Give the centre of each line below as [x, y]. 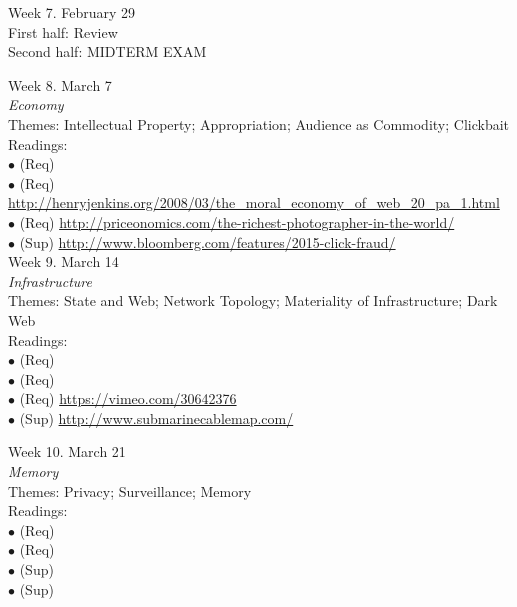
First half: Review [63, 31]
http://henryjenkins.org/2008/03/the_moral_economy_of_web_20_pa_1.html [254, 202]
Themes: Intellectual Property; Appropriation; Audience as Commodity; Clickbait [259, 123]
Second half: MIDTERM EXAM [107, 51]
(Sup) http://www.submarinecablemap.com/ [156, 417]
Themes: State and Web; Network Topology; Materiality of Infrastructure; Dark [253, 300]
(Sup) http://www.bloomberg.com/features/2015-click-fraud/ [207, 241]
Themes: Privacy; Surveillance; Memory [130, 490]
